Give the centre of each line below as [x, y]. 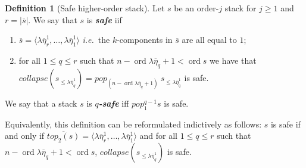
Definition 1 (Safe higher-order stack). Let [85, 8]
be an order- [196, 8]
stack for [241, 8]
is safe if [285, 124]
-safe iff [114, 103]
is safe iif [104, 19]
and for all [158, 136]
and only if [25, 136]
